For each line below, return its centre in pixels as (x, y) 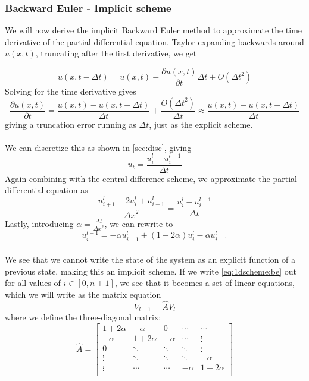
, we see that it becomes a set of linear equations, (205, 283)
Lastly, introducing (39, 223)
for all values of (33, 283)
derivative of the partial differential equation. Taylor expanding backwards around (154, 41)
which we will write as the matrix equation (83, 295)
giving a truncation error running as (71, 124)
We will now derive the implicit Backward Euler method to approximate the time (154, 30)
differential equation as (46, 190)
